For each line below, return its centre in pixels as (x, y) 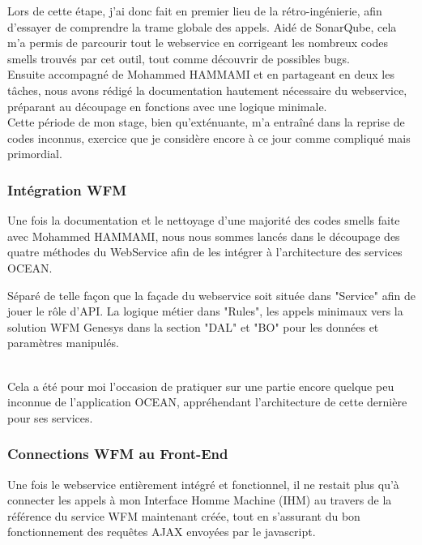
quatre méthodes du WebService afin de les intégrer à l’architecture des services (205, 252)
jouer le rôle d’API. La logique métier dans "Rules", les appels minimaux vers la (205, 311)
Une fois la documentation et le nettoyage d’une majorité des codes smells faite (204, 220)
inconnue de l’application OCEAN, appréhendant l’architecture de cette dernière (207, 402)
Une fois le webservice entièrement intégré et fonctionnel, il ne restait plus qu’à (203, 484)
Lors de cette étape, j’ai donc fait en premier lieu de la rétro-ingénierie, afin (195, 11)
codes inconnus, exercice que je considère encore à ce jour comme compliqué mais (209, 137)
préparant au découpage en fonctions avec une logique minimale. (167, 106)
